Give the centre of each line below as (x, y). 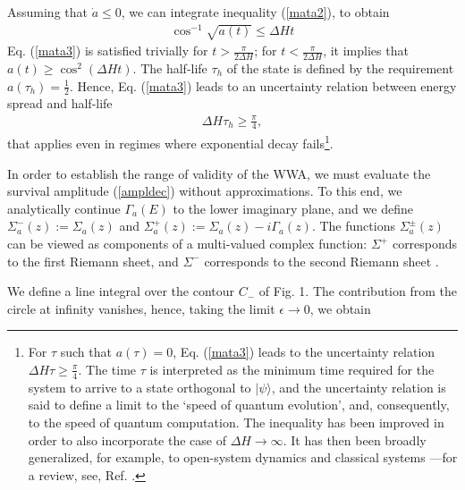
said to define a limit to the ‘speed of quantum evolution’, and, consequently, (239, 405)
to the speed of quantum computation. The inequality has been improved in (236, 422)
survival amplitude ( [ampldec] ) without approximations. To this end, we (205, 191)
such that (86, 352)
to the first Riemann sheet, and (93, 261)
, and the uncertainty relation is (359, 387)
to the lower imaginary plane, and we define (293, 208)
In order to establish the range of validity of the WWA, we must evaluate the (219, 173)
